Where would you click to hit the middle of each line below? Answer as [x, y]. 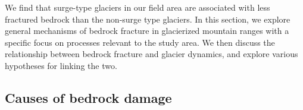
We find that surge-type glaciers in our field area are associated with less [138, 7]
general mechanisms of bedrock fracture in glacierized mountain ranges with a [147, 31]
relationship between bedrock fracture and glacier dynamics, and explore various [151, 54]
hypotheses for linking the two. [61, 65]
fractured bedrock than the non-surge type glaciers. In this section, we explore [148, 19]
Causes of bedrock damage [88, 97]
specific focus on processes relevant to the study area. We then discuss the [140, 42]
